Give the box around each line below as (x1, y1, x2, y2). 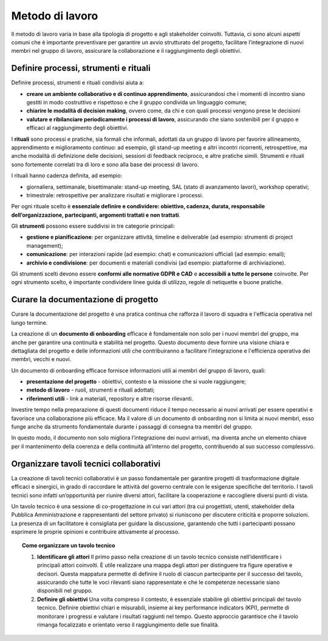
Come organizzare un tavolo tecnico (22, 542, 115, 549)
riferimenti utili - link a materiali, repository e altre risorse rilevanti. (26, 395, 194, 402)
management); (26, 242, 63, 249)
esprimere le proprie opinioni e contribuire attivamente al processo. (11, 528, 180, 535)
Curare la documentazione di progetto (11, 294, 159, 305)
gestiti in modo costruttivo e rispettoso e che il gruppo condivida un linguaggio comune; (26, 99, 247, 106)
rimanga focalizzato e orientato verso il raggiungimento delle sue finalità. (37, 621, 220, 628)
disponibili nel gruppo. (37, 587, 94, 594)
